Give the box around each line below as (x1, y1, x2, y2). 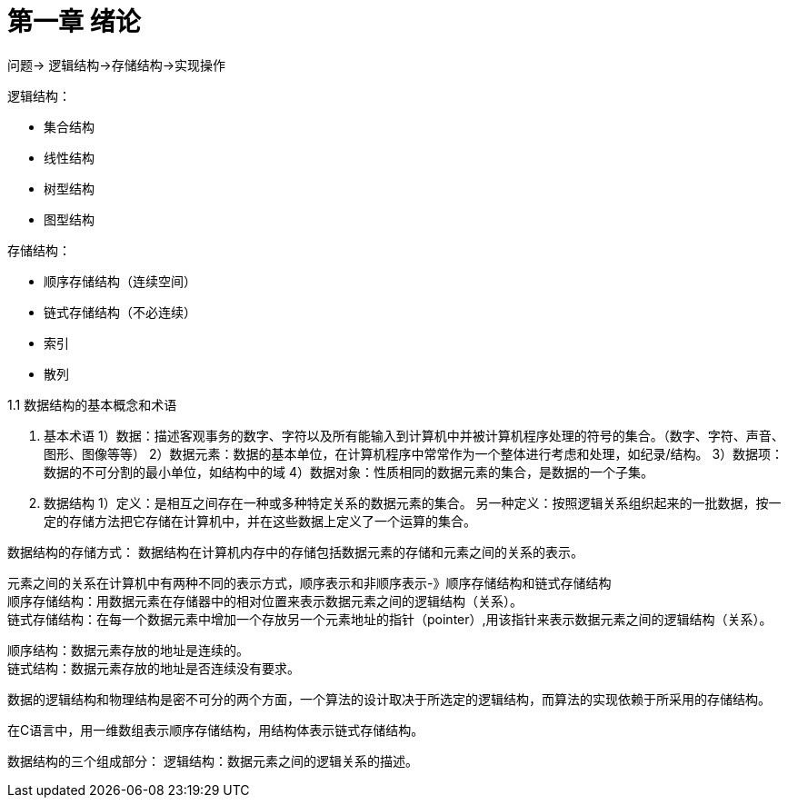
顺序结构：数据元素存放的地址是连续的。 (7, 641, 249, 658)
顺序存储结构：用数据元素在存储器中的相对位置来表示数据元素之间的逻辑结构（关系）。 (7, 592, 523, 609)
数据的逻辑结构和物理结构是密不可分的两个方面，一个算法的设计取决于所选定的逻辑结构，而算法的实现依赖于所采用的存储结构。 (7, 691, 771, 707)
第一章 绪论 (7, 6, 141, 37)
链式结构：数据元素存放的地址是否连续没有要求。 (7, 660, 300, 676)
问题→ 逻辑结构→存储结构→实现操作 (7, 56, 226, 73)
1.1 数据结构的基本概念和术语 (7, 396, 177, 412)
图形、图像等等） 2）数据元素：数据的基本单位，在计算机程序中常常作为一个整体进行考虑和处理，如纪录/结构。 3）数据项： (44, 445, 784, 462)
